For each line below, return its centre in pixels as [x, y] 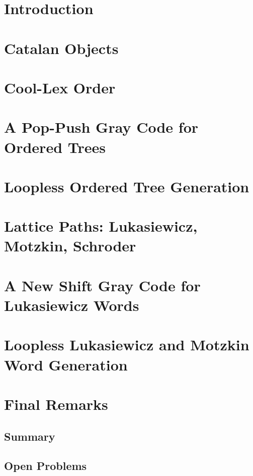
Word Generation [66, 364]
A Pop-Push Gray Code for [101, 127]
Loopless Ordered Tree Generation [127, 186]
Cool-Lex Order [60, 87]
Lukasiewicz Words [72, 305]
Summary [30, 436]
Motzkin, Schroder [70, 246]
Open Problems [46, 466]
